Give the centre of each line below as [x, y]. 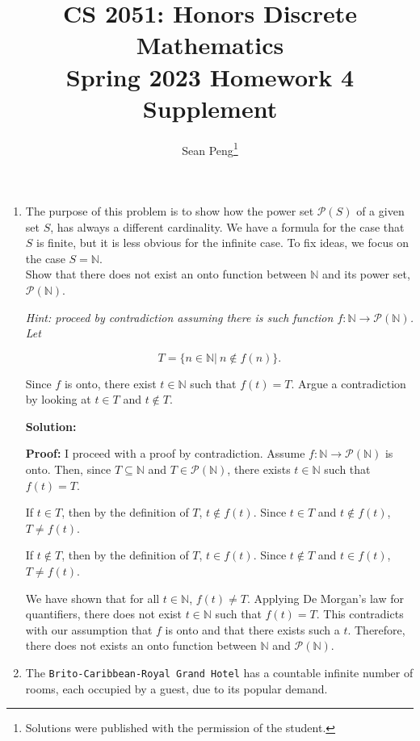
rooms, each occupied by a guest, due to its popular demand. [176, 688]
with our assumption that [89, 629]
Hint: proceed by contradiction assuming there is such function [179, 317]
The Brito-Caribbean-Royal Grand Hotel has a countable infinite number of [219, 672]
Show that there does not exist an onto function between [166, 274]
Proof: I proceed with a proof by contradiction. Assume [165, 453]
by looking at [58, 399]
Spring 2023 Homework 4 [210, 76]
